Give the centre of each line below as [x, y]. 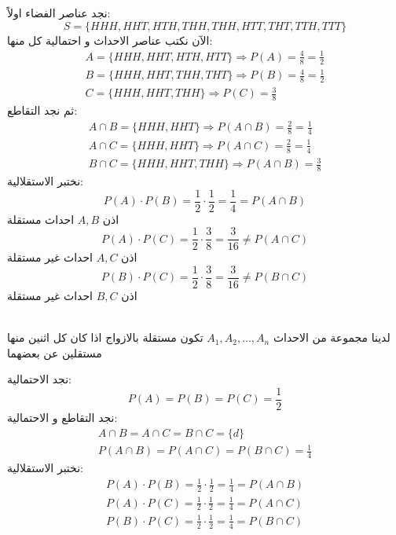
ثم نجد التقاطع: [42, 110]
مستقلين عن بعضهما [55, 352]
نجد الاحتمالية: [39, 379]
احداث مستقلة [41, 219]
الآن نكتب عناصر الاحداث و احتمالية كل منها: [110, 40]
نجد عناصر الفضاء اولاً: [59, 13]
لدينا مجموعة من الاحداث [332, 337]
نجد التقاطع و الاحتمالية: [62, 418]
